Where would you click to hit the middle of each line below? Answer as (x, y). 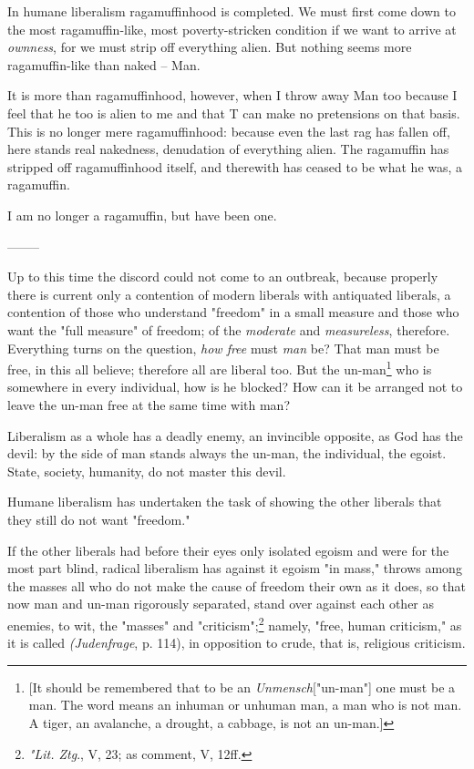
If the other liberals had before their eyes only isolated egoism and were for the (228, 550)
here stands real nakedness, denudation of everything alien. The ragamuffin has (228, 149)
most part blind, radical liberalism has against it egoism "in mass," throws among (235, 568)
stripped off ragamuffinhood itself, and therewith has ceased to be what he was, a (235, 166)
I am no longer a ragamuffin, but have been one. (142, 215)
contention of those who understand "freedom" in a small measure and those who (233, 312)
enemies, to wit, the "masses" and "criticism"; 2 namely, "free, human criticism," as (235, 623)
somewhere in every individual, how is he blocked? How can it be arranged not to (235, 387)
